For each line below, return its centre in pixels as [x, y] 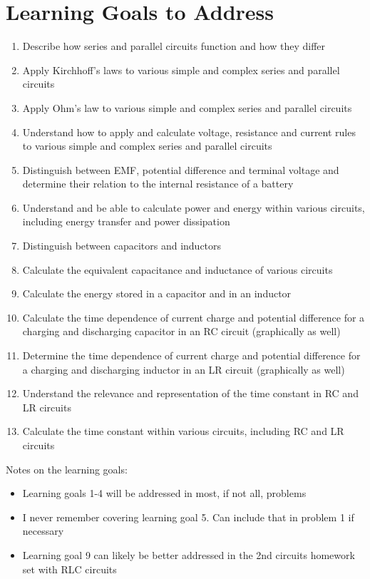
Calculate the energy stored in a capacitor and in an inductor [157, 293]
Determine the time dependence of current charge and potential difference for [191, 355]
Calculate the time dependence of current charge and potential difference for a [194, 317]
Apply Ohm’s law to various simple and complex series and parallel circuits [187, 107]
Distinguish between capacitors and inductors [122, 246]
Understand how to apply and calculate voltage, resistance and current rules [189, 132]
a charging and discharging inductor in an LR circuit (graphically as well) [184, 369]
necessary [43, 531]
